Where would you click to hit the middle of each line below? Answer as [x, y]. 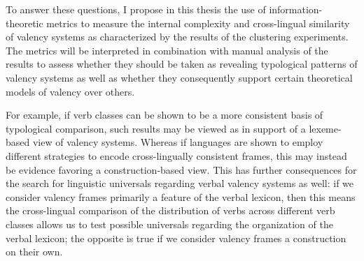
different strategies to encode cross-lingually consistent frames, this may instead [176, 155]
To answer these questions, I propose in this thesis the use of [136, 9]
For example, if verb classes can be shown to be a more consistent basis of [164, 115]
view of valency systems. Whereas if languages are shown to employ [178, 142]
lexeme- [325, 128]
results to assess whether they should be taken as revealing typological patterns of [182, 64]
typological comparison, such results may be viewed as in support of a [156, 128]
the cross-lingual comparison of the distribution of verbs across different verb [170, 210]
